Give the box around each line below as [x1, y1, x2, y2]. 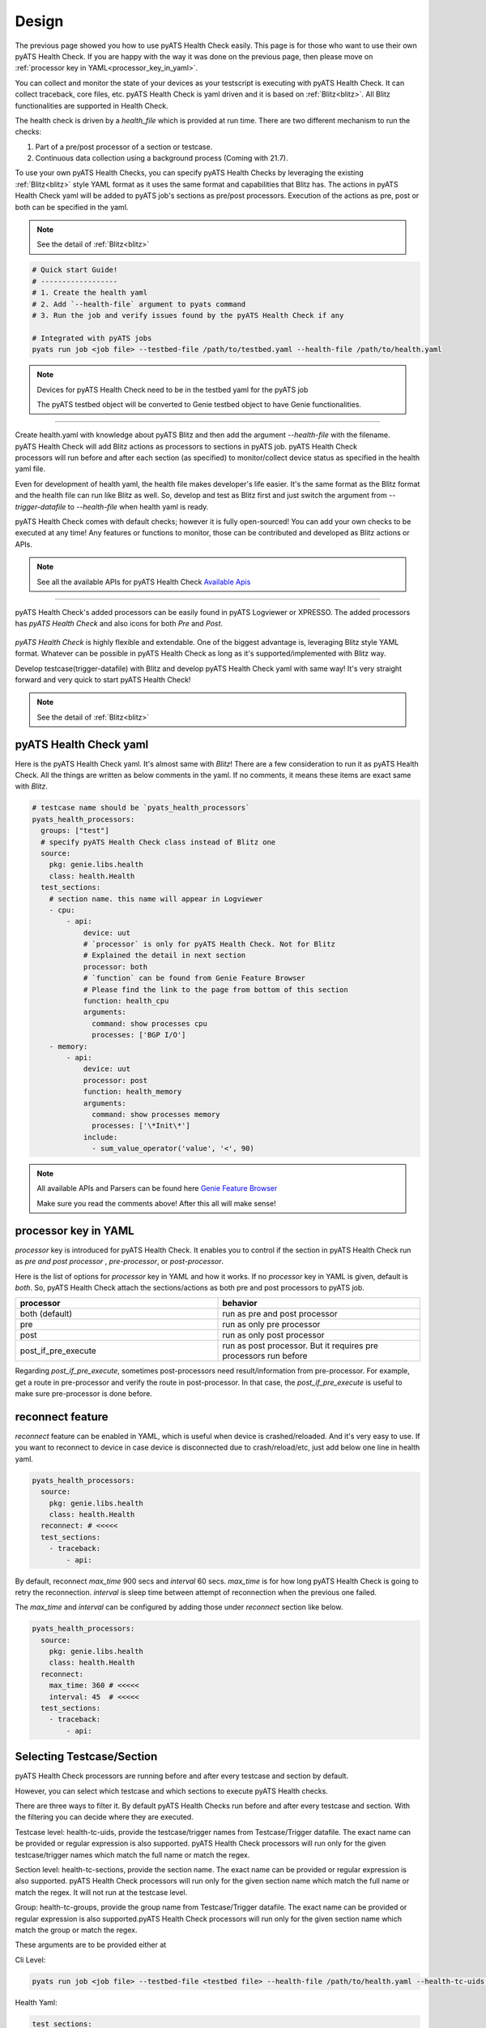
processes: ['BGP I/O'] [92, 1030, 186, 1040]
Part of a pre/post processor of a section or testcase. [35, 142, 213, 152]
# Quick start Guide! [32, 265, 118, 275]
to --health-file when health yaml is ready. [67, 501, 209, 511]
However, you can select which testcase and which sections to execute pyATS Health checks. [15, 1785, 328, 1796]
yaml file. [15, 464, 46, 474]
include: [83, 1132, 118, 1141]
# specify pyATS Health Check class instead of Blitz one [40, 837, 276, 847]
